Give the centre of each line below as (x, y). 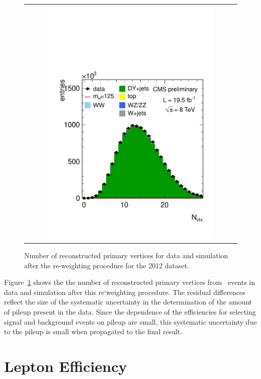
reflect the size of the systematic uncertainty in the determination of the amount (128, 302)
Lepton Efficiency (66, 366)
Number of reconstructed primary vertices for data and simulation (126, 255)
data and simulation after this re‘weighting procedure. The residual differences (125, 292)
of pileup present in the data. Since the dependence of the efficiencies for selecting (130, 311)
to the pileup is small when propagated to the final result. (93, 331)
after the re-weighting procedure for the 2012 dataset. (107, 265)
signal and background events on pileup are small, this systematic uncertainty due (130, 321)
